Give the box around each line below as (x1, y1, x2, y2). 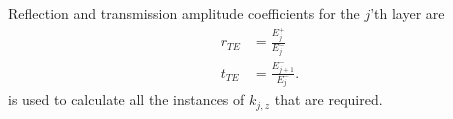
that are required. (274, 89, 383, 110)
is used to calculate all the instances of (8, 89, 245, 110)
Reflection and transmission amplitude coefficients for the (8, 3, 360, 23)
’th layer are (370, 3, 445, 23)
